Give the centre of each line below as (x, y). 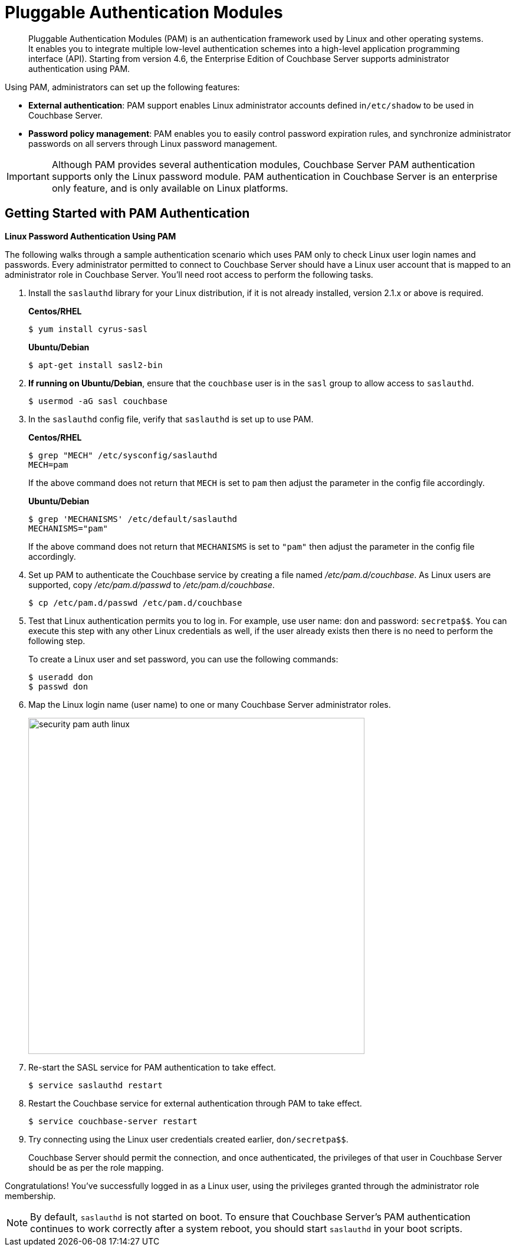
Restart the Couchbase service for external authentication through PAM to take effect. (195, 1103)
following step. (57, 641)
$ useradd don (61, 677)
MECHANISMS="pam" (68, 528)
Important (28, 176)
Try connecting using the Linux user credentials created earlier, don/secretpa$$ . (188, 1139)
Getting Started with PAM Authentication (127, 214)
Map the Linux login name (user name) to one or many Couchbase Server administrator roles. (210, 704)
